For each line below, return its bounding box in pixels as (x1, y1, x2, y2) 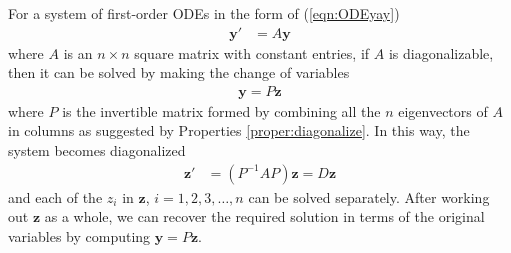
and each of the (8, 186, 103, 207)
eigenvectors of (398, 100, 488, 121)
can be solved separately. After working (248, 186, 490, 207)
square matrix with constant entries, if (134, 42, 370, 63)
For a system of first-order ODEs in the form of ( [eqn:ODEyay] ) (8, 3, 400, 23)
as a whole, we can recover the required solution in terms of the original (44, 206, 485, 227)
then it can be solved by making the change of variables (8, 62, 350, 83)
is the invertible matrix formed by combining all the (62, 100, 381, 121)
